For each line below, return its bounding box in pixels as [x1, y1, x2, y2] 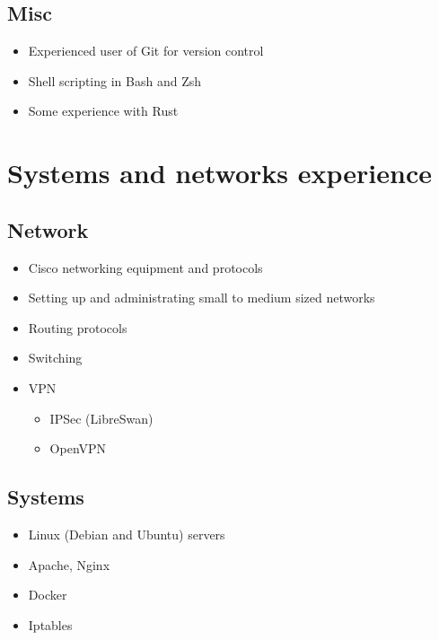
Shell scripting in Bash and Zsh [28, 71, 202, 90]
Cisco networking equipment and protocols [28, 258, 263, 276]
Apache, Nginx [28, 555, 110, 574]
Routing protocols [28, 318, 127, 337]
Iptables [28, 615, 73, 634]
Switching [28, 348, 83, 367]
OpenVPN [49, 439, 107, 458]
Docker [28, 585, 67, 604]
